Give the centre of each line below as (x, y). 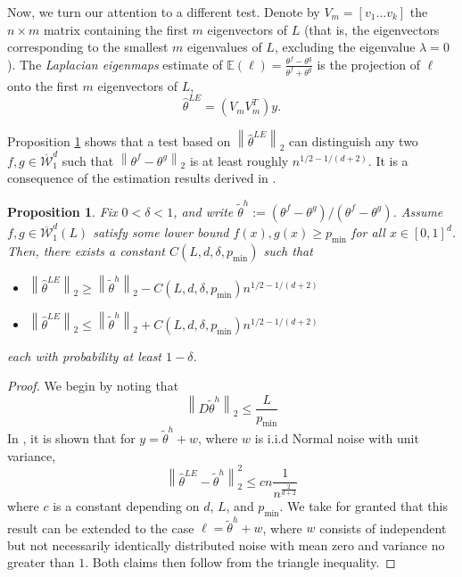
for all (368, 232)
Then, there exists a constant (86, 251)
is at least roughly (239, 160)
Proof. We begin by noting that (93, 386)
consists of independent (383, 528)
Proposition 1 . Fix (62, 211)
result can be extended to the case (101, 528)
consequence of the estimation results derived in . (142, 178)
